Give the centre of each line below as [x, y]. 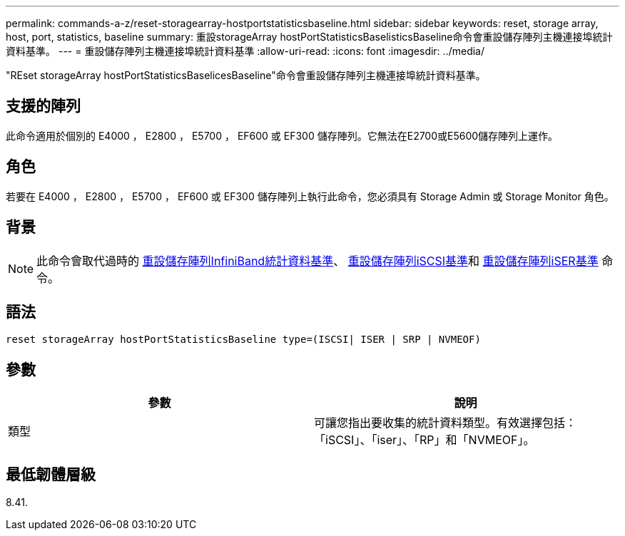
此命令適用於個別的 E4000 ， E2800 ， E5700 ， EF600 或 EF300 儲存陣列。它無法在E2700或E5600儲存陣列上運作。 [282, 135]
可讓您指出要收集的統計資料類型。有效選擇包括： [446, 423]
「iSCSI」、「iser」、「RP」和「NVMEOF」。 [425, 440]
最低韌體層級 [51, 474]
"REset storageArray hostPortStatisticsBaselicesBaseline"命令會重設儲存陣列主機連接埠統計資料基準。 [246, 75]
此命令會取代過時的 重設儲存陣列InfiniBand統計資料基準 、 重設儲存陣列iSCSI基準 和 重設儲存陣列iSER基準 [317, 261]
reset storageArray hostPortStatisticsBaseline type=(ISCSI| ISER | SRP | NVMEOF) [243, 340]
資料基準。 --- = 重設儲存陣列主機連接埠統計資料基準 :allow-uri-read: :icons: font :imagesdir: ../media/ [245, 51]
